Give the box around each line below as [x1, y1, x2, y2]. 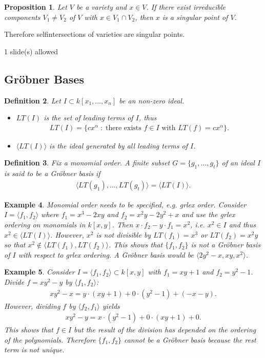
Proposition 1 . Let [4, 2, 67, 12]
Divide [4, 276, 25, 287]
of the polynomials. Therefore [4, 334, 96, 345]
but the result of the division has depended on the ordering [74, 324, 256, 335]
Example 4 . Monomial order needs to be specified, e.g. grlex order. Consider [4, 199, 247, 209]
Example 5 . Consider [4, 266, 75, 277]
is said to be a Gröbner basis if [4, 168, 100, 179]
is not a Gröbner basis [191, 239, 260, 250]
